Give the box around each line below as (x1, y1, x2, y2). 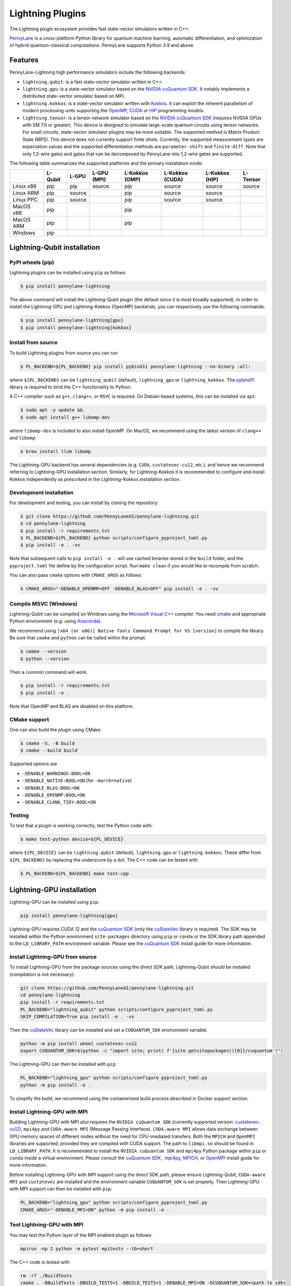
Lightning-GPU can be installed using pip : (9, 899, 100, 905)
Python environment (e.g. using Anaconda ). (9, 618, 102, 624)
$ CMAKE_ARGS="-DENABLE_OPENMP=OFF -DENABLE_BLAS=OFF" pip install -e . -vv (20, 586, 219, 592)
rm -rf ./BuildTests (20, 1273, 72, 1278)
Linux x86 (12, 183, 37, 190)
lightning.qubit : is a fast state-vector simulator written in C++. (22, 79, 163, 85)
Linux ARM (12, 189, 39, 197)
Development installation (9, 489, 74, 496)
